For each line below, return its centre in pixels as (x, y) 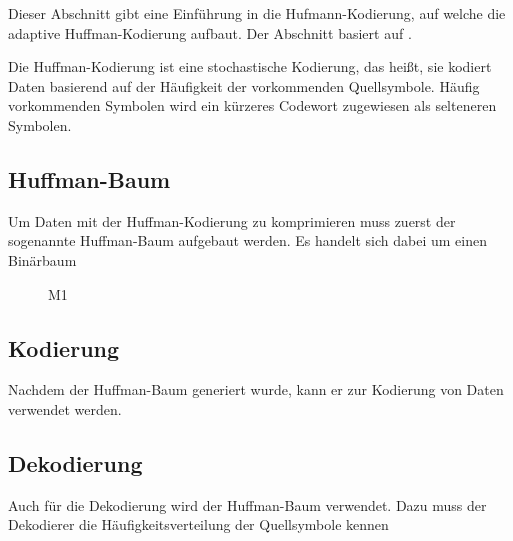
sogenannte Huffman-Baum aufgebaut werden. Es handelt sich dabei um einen (247, 240)
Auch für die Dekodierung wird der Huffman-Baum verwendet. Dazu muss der (247, 504)
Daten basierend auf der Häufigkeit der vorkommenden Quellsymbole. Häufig (244, 85)
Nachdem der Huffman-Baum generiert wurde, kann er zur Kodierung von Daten (256, 389)
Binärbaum (42, 259)
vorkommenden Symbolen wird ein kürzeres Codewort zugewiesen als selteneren (252, 105)
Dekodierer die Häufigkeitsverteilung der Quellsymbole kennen (198, 524)
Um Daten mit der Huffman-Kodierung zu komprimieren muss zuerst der (232, 220)
